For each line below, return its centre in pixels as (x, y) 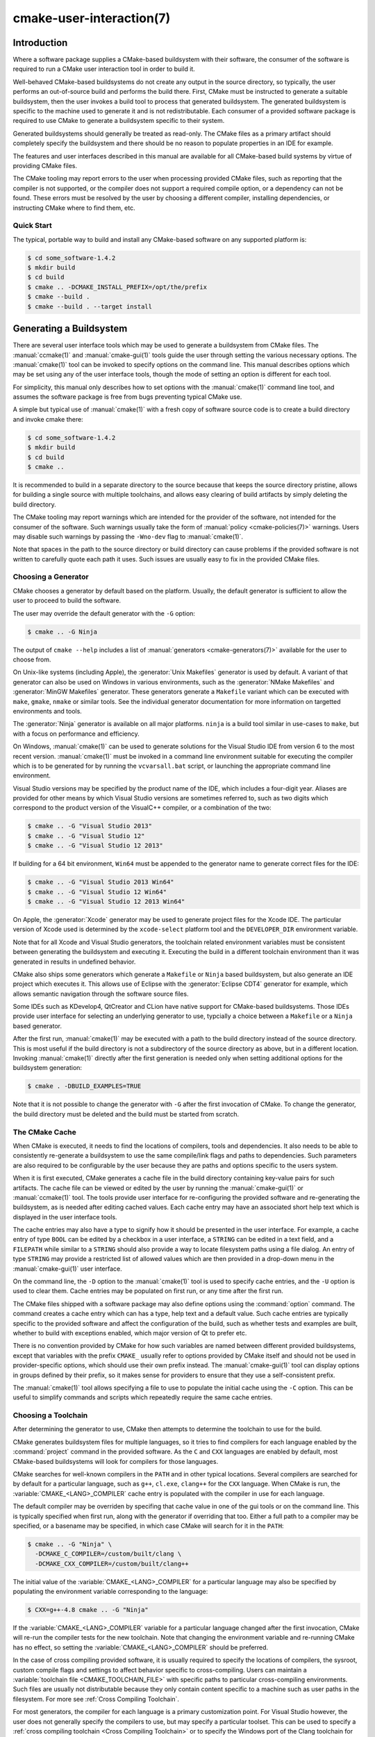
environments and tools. (48, 711)
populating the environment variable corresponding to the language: (110, 1592)
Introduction (40, 43)
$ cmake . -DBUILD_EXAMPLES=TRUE (84, 1086)
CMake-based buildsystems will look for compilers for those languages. (116, 1461)
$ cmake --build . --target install (90, 306)
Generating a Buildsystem (70, 329)
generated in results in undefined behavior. (74, 962)
